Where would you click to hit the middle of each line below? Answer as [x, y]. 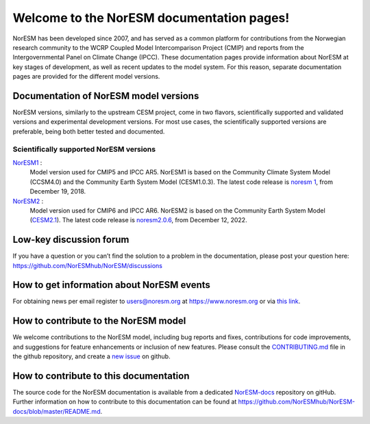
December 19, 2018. [58, 191]
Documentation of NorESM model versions [106, 96]
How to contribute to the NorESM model [99, 321]
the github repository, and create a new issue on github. [91, 356]
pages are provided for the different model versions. [86, 77]
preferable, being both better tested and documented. [89, 131]
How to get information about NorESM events [111, 285]
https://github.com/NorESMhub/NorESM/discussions [87, 265]
